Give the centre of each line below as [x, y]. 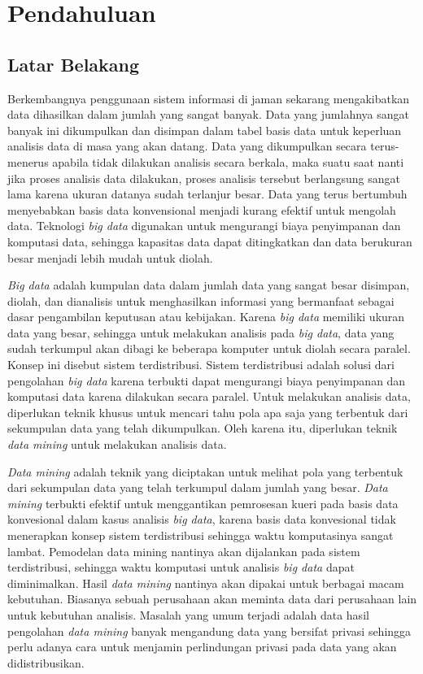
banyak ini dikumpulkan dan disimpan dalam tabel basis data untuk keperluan [205, 130]
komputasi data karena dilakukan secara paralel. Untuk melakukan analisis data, [209, 396]
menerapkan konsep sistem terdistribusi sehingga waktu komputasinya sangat [201, 535]
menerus [28, 161]
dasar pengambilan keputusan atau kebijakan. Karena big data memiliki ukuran [206, 317]
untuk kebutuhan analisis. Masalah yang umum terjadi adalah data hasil [188, 614]
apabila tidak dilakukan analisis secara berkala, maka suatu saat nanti [228, 161]
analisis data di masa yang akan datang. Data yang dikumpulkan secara [187, 146]
